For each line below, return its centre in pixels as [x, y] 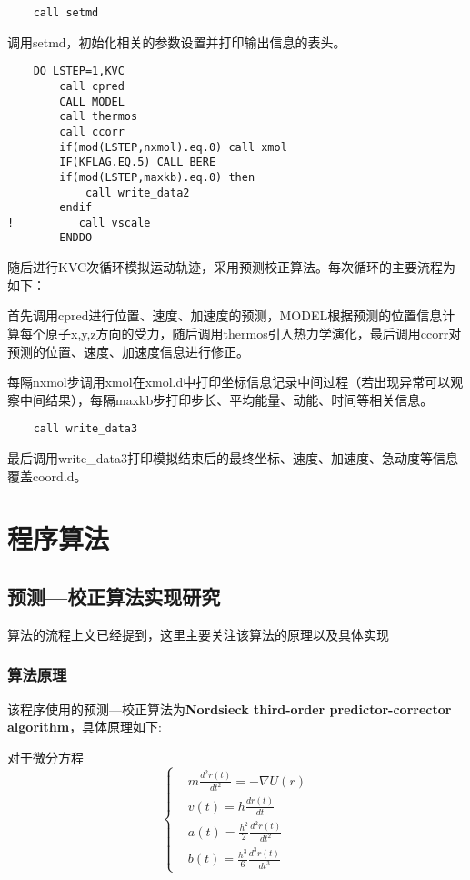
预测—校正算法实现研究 [114, 596]
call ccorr [92, 131]
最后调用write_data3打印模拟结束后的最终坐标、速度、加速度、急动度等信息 [233, 457]
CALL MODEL [92, 101]
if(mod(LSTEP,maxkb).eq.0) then [157, 177]
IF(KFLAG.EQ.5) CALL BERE [138, 162]
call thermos [99, 117]
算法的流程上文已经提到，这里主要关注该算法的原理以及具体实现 [198, 634]
